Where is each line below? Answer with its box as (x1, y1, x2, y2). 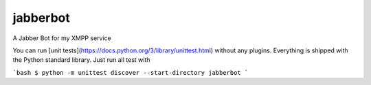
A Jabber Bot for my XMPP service (12, 34, 111, 42)
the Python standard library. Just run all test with (12, 56, 150, 64)
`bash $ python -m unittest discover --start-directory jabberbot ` (12, 69, 249, 76)
